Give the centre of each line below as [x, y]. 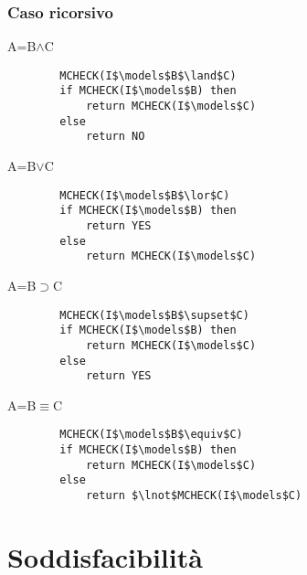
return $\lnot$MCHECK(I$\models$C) [194, 496]
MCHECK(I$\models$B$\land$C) [148, 75]
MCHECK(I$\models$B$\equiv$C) [151, 435]
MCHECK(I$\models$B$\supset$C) [154, 315]
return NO [115, 137]
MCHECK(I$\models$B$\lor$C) [145, 195]
